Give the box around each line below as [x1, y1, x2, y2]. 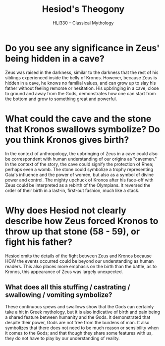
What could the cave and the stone [5, 113, 152, 124]
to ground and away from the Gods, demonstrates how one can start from [5, 90, 156, 96]
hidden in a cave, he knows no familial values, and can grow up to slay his [5, 80, 156, 86]
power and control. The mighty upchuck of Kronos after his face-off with [5, 177, 154, 183]
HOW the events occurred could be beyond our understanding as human [5, 258, 154, 264]
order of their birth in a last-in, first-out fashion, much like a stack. [5, 187, 140, 193]
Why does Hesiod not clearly [5, 205, 126, 216]
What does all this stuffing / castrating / [5, 283, 130, 291]
